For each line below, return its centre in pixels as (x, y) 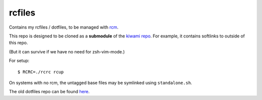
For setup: (19, 61)
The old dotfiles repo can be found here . (49, 92)
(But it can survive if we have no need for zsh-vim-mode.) (67, 51)
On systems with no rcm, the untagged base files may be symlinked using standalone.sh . (101, 83)
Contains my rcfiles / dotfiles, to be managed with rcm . (64, 27)
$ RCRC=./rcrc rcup (41, 72)
